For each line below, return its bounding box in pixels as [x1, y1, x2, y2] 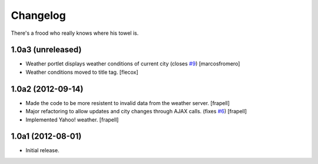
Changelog [11, 9, 66, 22]
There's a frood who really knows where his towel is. [11, 29, 139, 37]
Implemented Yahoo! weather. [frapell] [25, 116, 119, 123]
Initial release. [25, 147, 59, 154]
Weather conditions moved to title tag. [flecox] [25, 68, 138, 76]
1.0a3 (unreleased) [11, 45, 82, 55]
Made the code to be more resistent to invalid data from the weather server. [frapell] [25, 99, 230, 106]
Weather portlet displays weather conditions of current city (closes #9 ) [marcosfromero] [25, 60, 240, 67]
